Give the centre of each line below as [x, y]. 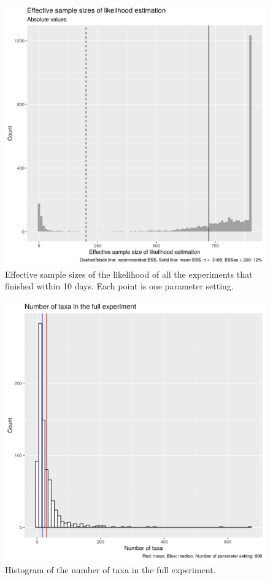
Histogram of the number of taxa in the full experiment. [110, 570]
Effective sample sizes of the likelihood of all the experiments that [129, 274]
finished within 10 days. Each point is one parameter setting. [119, 286]
